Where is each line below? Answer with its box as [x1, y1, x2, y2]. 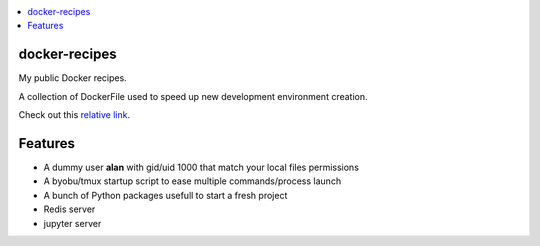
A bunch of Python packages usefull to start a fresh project [43, 189, 288, 201]
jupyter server [43, 217, 102, 229]
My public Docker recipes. [18, 72, 127, 84]
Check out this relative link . [18, 109, 130, 121]
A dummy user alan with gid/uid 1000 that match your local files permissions [43, 161, 360, 173]
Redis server [43, 203, 96, 215]
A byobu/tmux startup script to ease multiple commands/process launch [43, 175, 342, 187]
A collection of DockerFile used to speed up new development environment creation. [18, 90, 369, 102]
